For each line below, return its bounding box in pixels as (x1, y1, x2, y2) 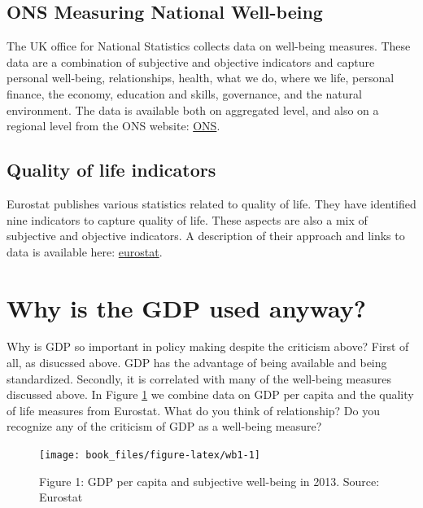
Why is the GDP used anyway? (7, 291, 366, 324)
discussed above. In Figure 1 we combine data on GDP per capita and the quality (7, 386, 414, 403)
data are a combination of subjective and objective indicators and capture (7, 53, 375, 70)
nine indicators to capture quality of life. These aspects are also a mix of (7, 211, 368, 228)
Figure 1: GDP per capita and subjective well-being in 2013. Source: (39, 472, 380, 489)
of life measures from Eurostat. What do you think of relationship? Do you (7, 401, 381, 418)
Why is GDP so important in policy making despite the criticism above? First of (7, 338, 409, 355)
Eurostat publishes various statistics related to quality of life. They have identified (7, 195, 416, 212)
